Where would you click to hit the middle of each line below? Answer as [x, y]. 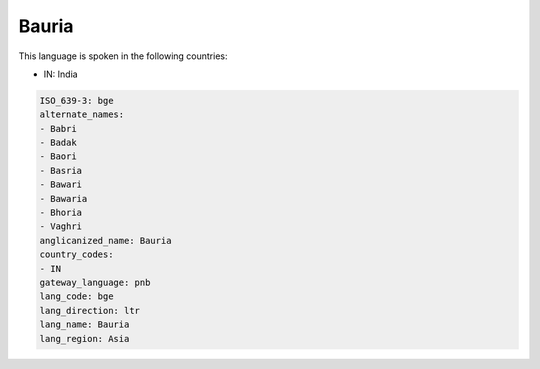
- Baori [58, 156]
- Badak [58, 143]
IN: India [61, 74]
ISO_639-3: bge [76, 100]
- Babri [58, 128]
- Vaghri [61, 226]
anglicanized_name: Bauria [105, 240]
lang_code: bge [76, 296]
